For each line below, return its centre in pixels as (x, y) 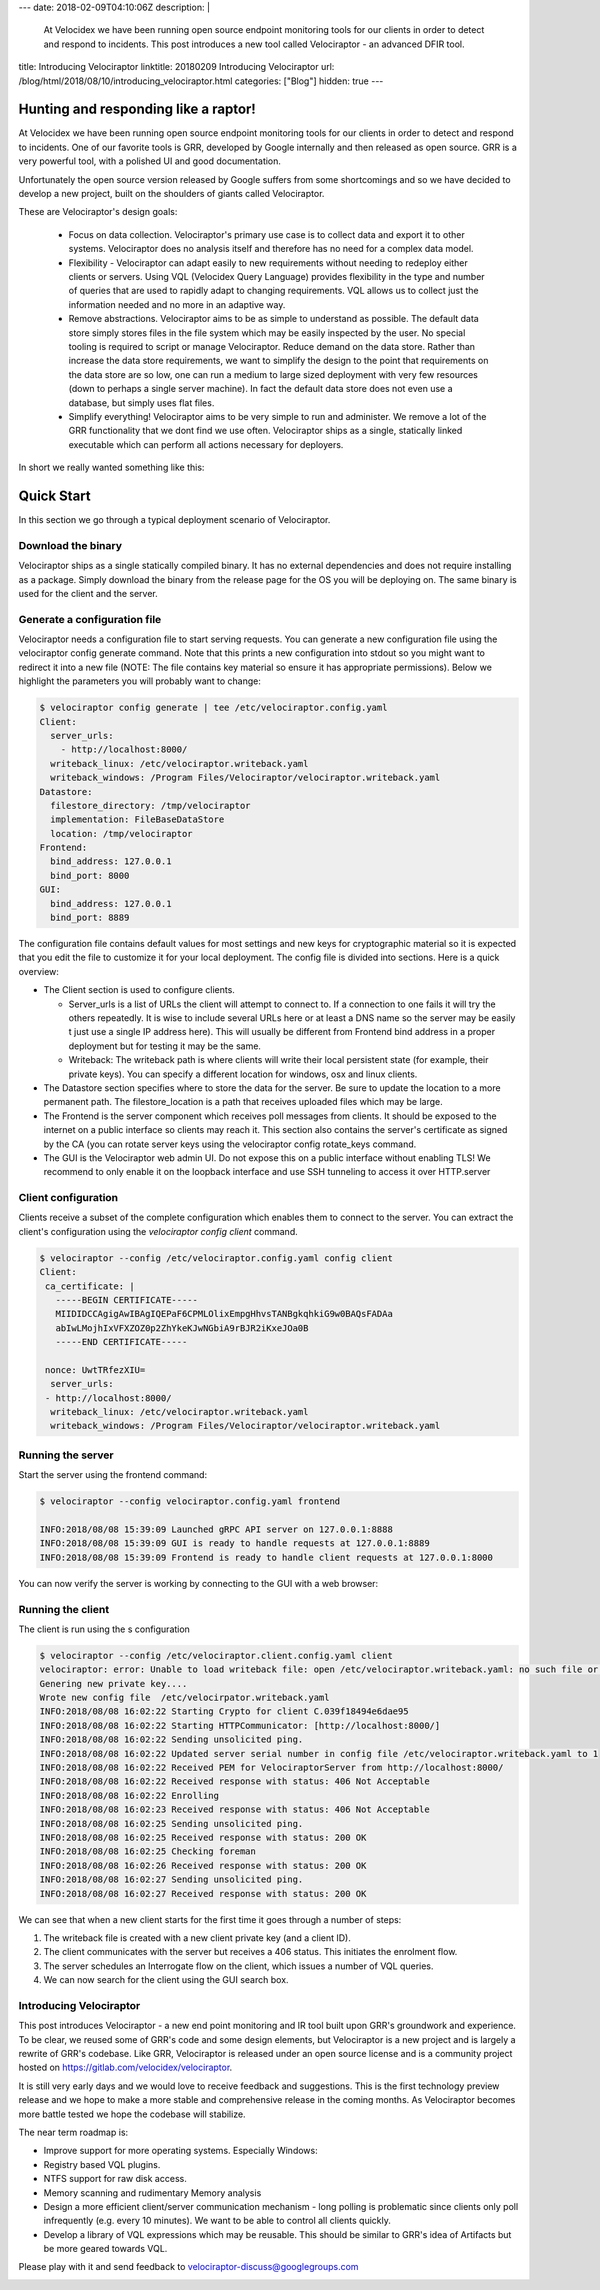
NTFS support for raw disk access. (115, 2179)
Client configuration (68, 1198)
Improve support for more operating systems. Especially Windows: (181, 2151)
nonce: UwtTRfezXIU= (95, 1369)
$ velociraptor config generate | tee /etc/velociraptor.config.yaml (213, 708)
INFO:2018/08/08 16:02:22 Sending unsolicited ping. (171, 1739)
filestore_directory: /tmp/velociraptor (150, 805)
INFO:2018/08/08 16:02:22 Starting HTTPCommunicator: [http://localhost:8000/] (240, 1725)
